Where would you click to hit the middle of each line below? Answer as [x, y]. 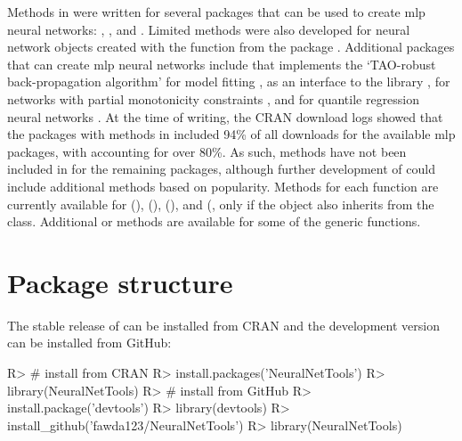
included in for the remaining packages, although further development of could [221, 169]
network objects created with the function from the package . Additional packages [231, 47]
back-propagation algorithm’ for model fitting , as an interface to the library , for [229, 82]
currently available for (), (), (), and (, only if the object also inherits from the [221, 204]
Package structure [120, 282]
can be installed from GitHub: [89, 343]
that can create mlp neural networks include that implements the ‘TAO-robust [222, 64]
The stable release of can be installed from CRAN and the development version [223, 325]
